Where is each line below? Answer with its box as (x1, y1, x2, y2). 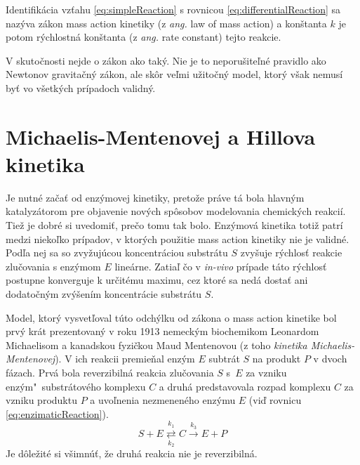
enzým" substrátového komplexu (6, 379, 146, 393)
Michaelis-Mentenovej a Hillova (6, 122, 316, 150)
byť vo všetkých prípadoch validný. (6, 80, 156, 95)
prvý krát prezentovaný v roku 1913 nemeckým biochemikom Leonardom (6, 324, 319, 339)
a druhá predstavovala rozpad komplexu (159, 379, 331, 393)
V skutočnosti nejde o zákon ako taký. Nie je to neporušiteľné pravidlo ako (6, 53, 326, 67)
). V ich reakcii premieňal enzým (55, 351, 195, 366)
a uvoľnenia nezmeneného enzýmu (90, 393, 236, 407)
